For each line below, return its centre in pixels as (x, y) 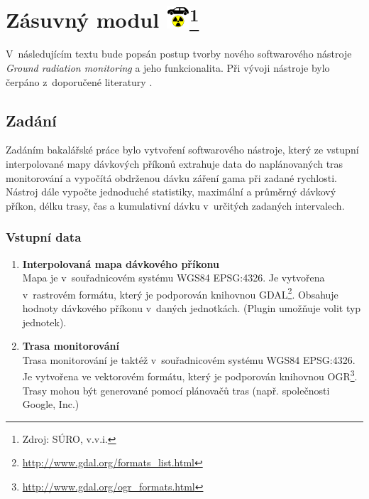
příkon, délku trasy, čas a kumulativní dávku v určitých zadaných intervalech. (175, 205)
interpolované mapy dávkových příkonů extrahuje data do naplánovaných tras (175, 164)
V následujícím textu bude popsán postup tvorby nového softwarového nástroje (179, 54)
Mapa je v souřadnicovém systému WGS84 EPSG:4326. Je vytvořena (174, 278)
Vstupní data (44, 237)
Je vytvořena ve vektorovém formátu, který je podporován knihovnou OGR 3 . (190, 375)
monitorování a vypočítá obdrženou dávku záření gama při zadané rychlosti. (171, 177)
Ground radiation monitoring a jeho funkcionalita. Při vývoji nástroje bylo (168, 68)
